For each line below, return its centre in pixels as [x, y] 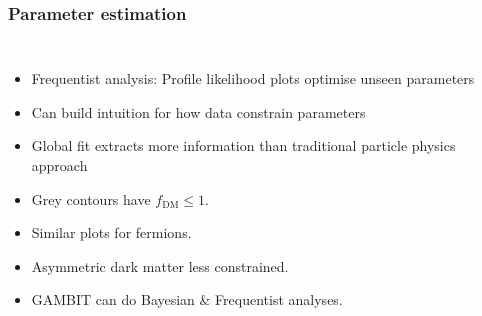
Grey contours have [91, 198]
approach [59, 165]
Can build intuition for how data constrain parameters [198, 111]
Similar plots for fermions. [111, 232]
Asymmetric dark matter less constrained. [160, 265]
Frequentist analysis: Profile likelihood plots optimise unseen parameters [253, 78]
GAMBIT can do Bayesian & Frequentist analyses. [187, 299]
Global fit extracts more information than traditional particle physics [243, 145]
